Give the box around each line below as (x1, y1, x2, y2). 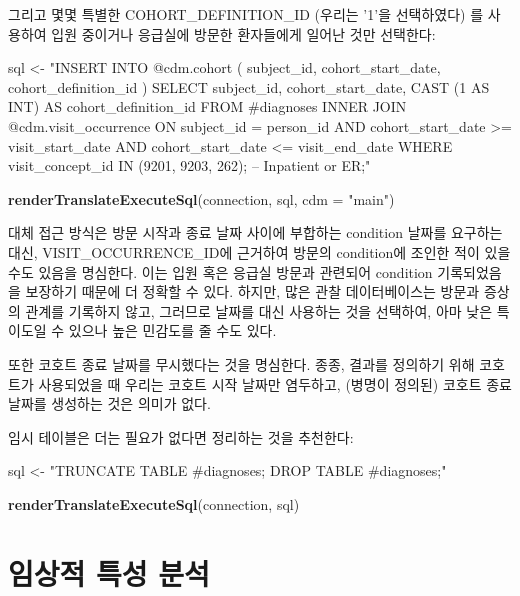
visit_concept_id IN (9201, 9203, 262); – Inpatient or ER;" (8, 155, 371, 176)
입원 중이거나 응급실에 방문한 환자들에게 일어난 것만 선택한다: (51, 23, 436, 44)
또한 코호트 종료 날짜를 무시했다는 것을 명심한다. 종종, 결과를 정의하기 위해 (8, 353, 475, 374)
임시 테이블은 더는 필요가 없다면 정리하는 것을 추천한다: (8, 426, 354, 447)
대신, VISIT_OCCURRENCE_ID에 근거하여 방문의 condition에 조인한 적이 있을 (8, 241, 511, 262)
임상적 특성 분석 (8, 552, 210, 593)
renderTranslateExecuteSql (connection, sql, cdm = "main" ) (8, 188, 395, 209)
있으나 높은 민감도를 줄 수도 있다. (68, 320, 277, 341)
